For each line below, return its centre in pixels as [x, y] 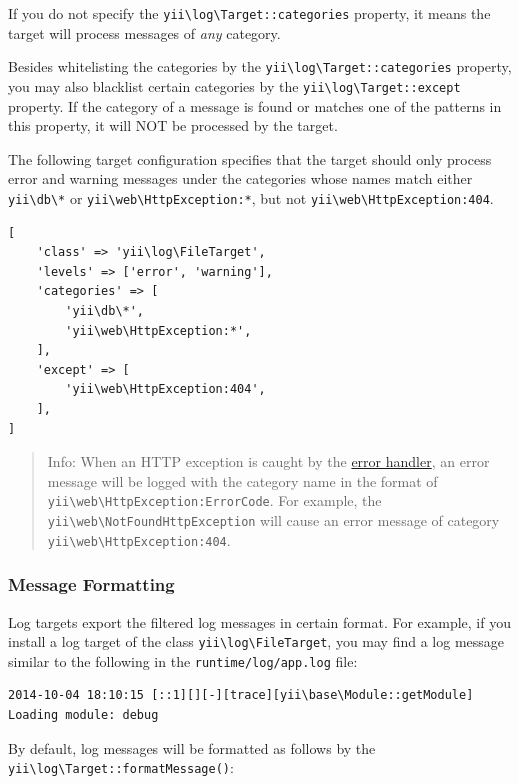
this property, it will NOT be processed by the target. [173, 125]
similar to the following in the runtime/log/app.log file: [183, 660]
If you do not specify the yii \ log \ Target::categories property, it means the [249, 13]
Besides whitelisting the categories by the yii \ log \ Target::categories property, [260, 66]
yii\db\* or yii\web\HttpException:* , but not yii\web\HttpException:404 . [251, 197]
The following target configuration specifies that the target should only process [250, 158]
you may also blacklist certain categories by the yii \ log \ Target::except [234, 85]
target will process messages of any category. [144, 32]
